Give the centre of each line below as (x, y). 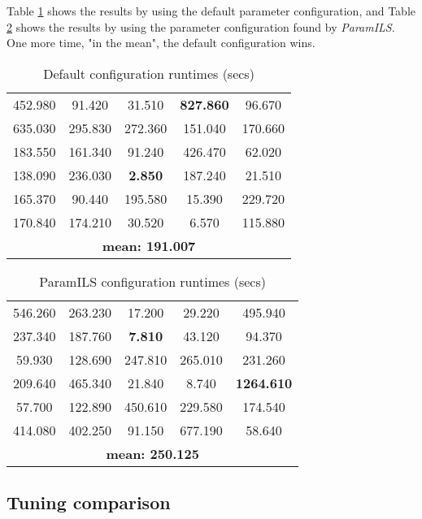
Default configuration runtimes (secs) (149, 73)
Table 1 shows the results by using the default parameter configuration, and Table (211, 11)
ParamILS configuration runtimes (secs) (152, 281)
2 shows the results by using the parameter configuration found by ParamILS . (201, 26)
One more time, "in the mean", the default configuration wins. (161, 43)
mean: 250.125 (152, 453)
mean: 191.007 (149, 245)
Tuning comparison (89, 502)
